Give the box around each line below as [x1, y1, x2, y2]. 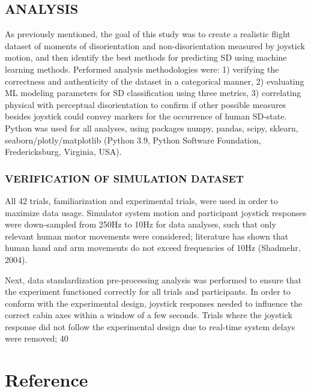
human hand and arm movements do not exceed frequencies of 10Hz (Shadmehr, [5, 241, 301, 254]
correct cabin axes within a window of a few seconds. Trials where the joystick [5, 309, 292, 321]
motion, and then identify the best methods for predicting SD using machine [5, 51, 287, 64]
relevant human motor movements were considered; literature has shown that [5, 229, 289, 242]
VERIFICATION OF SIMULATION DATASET [5, 170, 244, 185]
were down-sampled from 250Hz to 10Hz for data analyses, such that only [5, 218, 276, 231]
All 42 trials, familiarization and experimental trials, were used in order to [5, 194, 278, 207]
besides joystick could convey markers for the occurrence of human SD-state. [5, 110, 287, 122]
